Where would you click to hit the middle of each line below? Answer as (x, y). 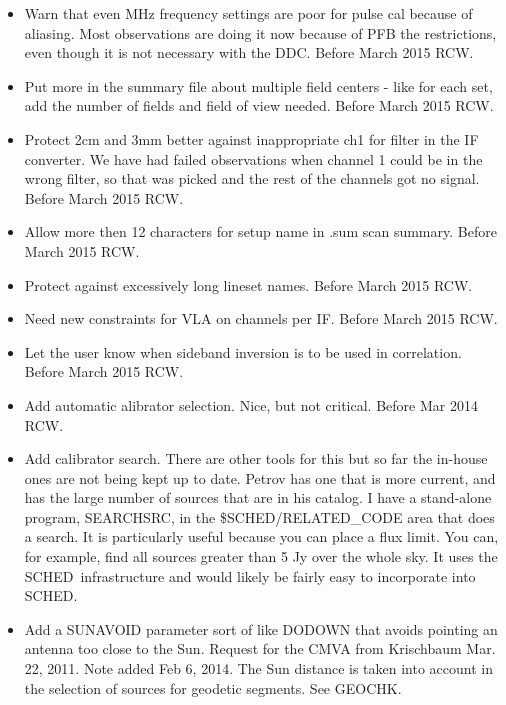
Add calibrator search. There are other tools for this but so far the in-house (256, 458)
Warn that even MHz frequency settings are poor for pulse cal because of (248, 13)
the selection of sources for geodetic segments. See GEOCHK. (213, 687)
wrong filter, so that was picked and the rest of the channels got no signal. (252, 178)
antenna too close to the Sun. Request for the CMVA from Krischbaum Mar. (260, 648)
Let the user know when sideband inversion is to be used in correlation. (243, 351)
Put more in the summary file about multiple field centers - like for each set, (258, 85)
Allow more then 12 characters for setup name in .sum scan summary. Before (260, 231)
